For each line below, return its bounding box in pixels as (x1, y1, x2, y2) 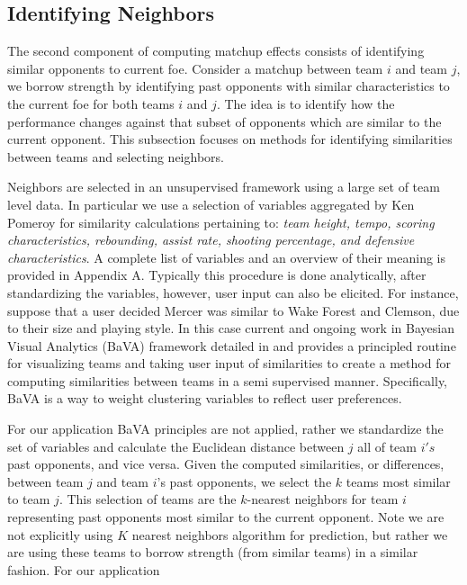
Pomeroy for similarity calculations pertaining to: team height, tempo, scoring (7, 212, 435, 231)
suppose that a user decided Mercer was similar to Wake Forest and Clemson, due (7, 301, 460, 319)
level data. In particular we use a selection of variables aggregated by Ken (7, 194, 415, 213)
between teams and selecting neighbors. (7, 147, 224, 166)
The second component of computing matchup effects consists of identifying (7, 41, 425, 60)
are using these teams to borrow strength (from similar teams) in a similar (7, 543, 418, 562)
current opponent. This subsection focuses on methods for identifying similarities (7, 130, 453, 148)
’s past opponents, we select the (157, 472, 332, 490)
